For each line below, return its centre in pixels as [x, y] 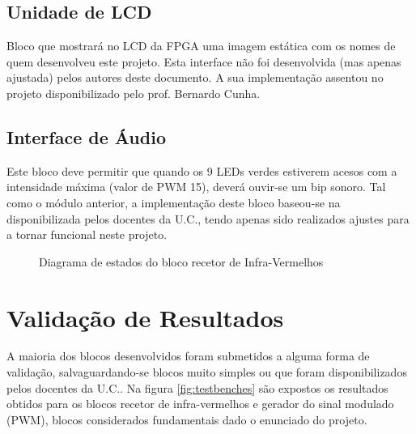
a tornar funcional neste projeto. [87, 234]
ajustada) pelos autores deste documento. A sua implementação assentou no [195, 77]
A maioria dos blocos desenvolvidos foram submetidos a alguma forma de [188, 356]
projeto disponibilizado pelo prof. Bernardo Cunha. [134, 93]
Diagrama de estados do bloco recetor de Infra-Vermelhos [181, 261]
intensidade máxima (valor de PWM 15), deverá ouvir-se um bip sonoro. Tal [196, 187]
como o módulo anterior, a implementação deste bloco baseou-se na [174, 202]
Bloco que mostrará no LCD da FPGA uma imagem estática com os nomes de [201, 46]
